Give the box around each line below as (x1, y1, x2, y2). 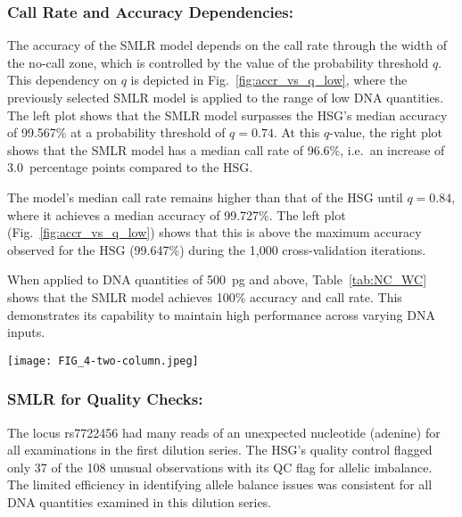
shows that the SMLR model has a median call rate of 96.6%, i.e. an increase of (7, 140, 445, 159)
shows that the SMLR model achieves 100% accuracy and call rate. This (7, 287, 402, 306)
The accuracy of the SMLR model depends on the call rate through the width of (7, 36, 447, 54)
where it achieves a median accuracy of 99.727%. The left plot (7, 205, 346, 224)
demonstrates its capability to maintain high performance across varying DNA (7, 305, 435, 324)
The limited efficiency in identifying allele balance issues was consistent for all (7, 475, 433, 494)
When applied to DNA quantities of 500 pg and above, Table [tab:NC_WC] (7, 270, 427, 289)
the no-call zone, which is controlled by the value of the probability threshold (7, 53, 429, 71)
